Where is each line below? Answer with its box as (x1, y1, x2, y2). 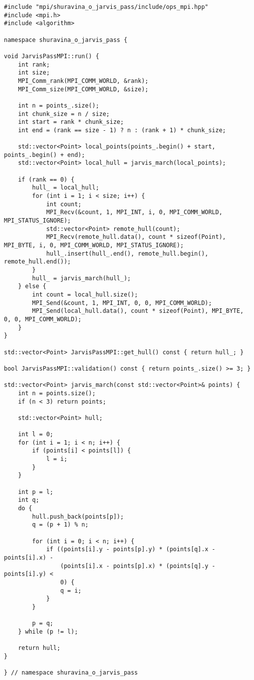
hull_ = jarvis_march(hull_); (32, 274, 131, 282)
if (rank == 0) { (18, 176, 75, 183)
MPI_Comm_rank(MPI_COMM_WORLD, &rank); (18, 77, 149, 84)
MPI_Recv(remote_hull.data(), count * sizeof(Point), (46, 233, 226, 241)
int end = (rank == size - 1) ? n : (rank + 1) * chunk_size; (18, 126, 226, 134)
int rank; (18, 61, 50, 68)
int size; (18, 69, 50, 76)
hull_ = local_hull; (32, 184, 99, 191)
